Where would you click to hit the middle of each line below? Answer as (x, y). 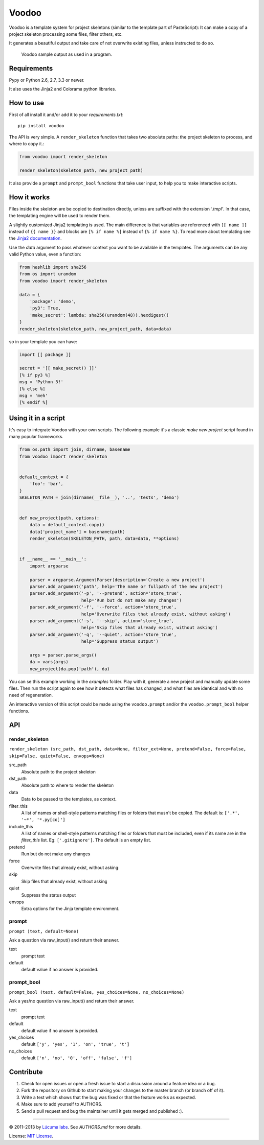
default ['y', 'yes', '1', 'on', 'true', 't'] (75, 1044)
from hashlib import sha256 (53, 267)
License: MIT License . (31, 1136)
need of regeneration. (31, 695)
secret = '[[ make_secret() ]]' (58, 368)
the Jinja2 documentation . (35, 238)
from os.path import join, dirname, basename (75, 450)
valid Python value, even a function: (45, 254)
